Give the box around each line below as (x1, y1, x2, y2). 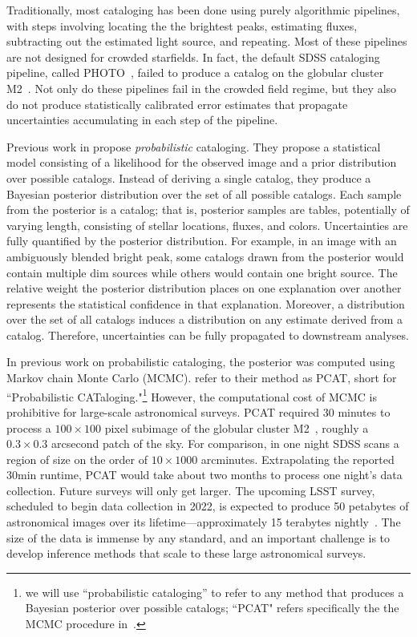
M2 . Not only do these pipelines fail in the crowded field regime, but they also (6, 79, 397, 96)
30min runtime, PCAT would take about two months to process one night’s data (6, 466, 403, 483)
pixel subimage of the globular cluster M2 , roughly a (104, 419, 369, 436)
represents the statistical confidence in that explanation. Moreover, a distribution (6, 295, 405, 312)
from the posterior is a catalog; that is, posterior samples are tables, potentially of (6, 201, 410, 218)
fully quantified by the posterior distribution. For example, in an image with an (6, 232, 397, 249)
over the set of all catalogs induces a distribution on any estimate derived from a (6, 311, 403, 328)
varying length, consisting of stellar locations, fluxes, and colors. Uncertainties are (6, 216, 408, 233)
